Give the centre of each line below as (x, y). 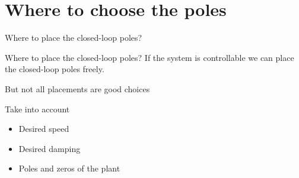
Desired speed (44, 129)
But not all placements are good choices (77, 88)
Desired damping (50, 148)
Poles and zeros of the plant (69, 168)
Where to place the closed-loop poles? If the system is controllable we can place (149, 57)
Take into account (37, 109)
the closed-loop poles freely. (55, 69)
